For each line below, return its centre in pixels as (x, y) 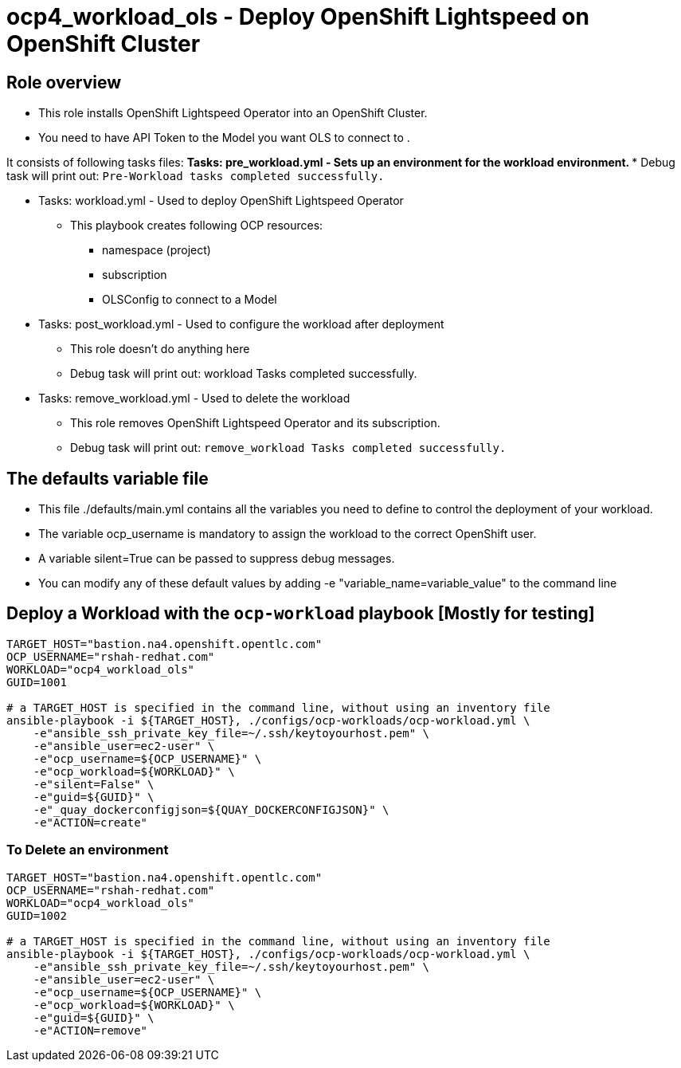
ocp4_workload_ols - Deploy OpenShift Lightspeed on (298, 17)
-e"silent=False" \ (94, 784)
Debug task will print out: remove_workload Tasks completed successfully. (288, 448)
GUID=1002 (37, 915)
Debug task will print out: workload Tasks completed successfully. (244, 374)
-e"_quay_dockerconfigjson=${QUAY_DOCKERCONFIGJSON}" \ (211, 809)
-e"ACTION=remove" (90, 1030)
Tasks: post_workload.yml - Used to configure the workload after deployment (241, 324)
